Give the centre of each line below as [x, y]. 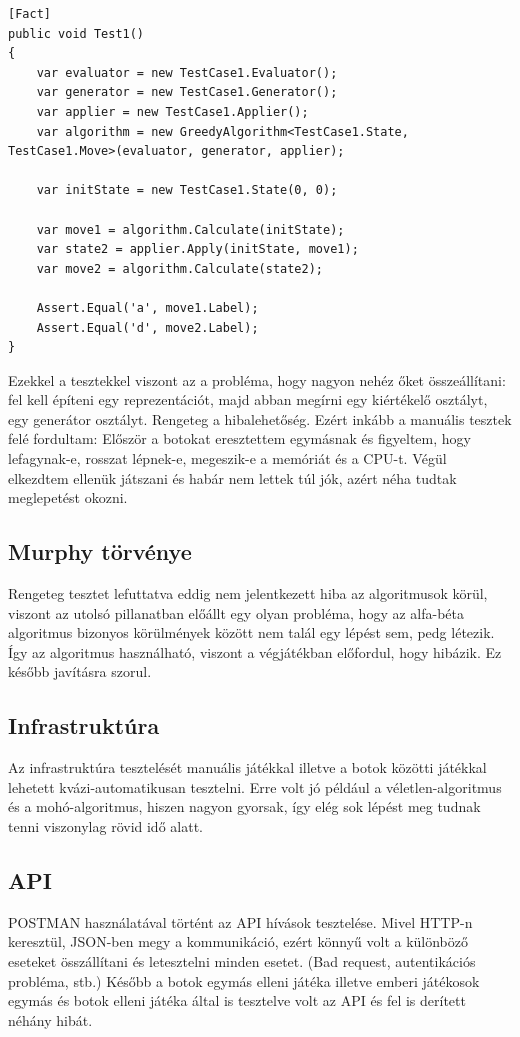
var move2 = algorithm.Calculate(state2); [179, 268]
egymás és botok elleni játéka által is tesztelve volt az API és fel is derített [237, 1000]
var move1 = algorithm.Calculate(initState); [190, 229]
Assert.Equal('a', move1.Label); [147, 307]
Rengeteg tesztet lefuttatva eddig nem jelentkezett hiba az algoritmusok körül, [248, 593]
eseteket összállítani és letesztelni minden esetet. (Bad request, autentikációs [242, 960]
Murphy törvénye [100, 551]
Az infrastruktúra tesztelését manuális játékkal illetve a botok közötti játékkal [247, 767]
